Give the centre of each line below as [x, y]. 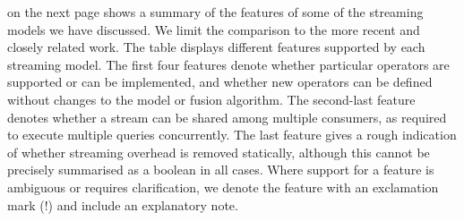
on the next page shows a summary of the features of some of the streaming [215, 12]
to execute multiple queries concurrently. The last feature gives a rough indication [232, 135]
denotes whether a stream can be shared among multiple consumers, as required [227, 117]
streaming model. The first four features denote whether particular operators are [228, 64]
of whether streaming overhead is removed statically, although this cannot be [219, 152]
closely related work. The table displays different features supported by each [216, 47]
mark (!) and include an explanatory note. [123, 204]
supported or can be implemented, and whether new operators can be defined [220, 82]
